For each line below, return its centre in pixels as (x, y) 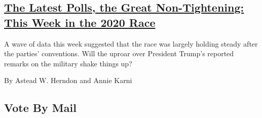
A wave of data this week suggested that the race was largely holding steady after (131, 43)
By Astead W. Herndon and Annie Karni (68, 80)
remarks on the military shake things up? (68, 63)
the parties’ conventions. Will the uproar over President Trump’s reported (119, 53)
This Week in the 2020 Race (80, 22)
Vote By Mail (40, 108)
